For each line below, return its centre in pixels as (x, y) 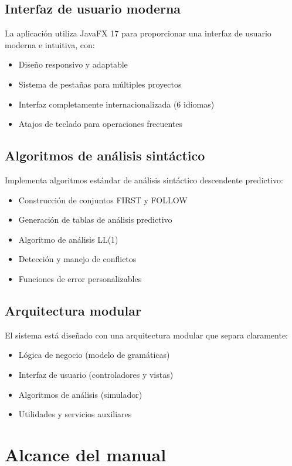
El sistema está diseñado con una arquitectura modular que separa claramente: (146, 335)
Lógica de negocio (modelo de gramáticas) (94, 355)
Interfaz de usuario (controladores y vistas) (96, 374)
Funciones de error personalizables (80, 278)
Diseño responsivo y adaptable (73, 64)
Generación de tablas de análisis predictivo (95, 219)
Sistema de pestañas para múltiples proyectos (100, 84)
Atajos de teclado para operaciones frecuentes (100, 124)
